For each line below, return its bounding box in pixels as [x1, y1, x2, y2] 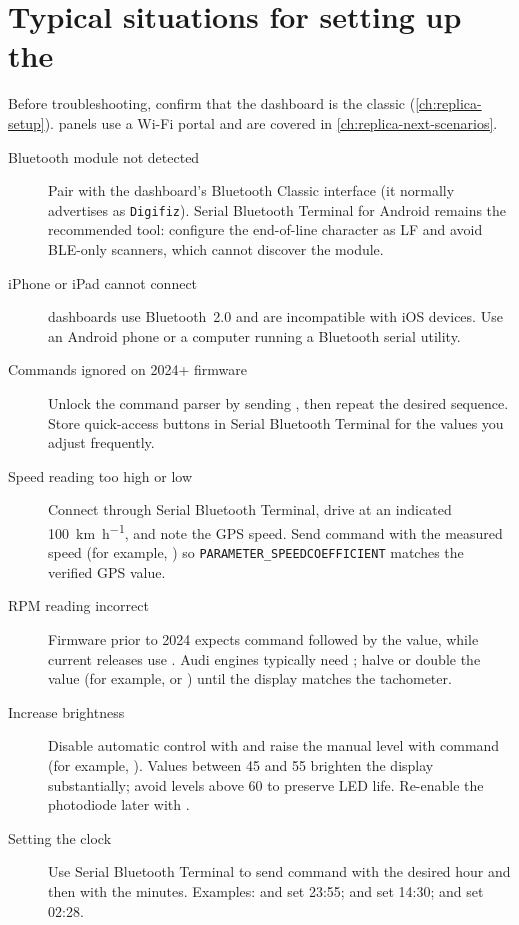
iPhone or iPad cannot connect [8, 272, 198, 293]
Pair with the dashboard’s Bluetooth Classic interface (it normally [48, 180, 455, 201]
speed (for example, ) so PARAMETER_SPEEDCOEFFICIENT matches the [48, 542, 464, 563]
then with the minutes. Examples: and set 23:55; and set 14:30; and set [48, 880, 484, 901]
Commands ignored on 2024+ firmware [8, 359, 247, 380]
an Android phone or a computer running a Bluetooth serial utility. [48, 325, 461, 346]
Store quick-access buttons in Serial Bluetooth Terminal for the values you [48, 412, 504, 433]
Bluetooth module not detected [8, 146, 200, 167]
